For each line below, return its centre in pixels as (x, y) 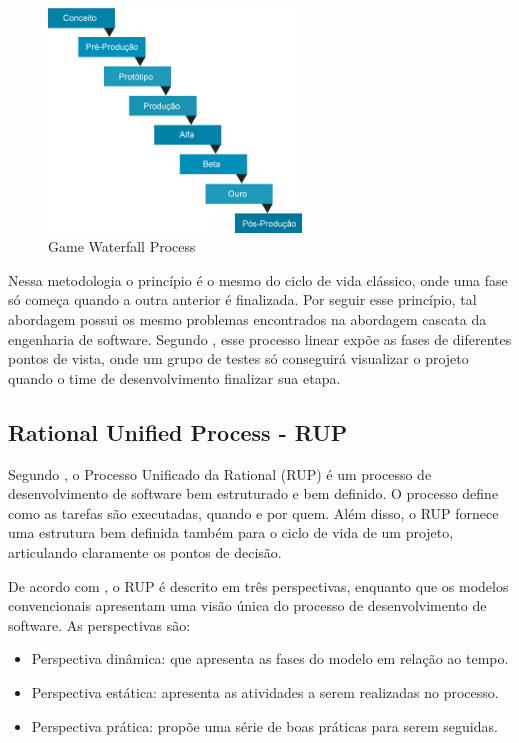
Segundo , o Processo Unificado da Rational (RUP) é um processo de (220, 473)
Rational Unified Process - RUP (178, 431)
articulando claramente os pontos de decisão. (145, 551)
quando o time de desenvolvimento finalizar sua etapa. (174, 377)
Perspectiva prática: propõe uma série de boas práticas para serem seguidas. (264, 725)
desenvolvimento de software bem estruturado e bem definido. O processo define (253, 493)
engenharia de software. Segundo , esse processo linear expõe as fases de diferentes (260, 338)
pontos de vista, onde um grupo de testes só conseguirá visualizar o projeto (238, 358)
